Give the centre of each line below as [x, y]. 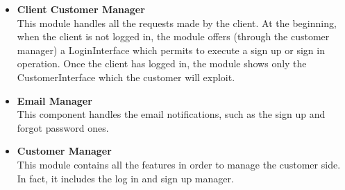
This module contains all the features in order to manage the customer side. [179, 164]
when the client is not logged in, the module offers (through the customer [173, 36]
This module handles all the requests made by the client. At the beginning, [177, 23]
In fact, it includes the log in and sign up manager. [125, 178]
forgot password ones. [63, 127]
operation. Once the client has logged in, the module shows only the [162, 63]
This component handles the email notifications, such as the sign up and [171, 114]
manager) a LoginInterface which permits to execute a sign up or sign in [171, 50]
